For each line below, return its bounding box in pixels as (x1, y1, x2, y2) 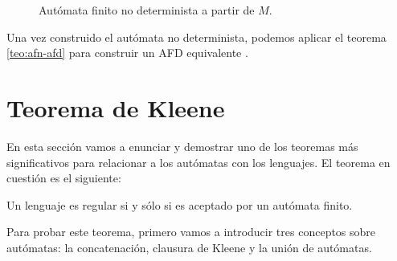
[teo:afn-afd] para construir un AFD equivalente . (6, 44, 248, 61)
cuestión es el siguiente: (6, 169, 121, 186)
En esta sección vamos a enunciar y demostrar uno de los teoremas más (6, 137, 358, 154)
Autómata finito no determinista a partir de (39, 2, 255, 18)
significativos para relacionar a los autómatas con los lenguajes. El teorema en (6, 153, 391, 170)
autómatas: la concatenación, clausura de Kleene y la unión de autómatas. (6, 239, 372, 255)
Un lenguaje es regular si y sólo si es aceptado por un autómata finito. (6, 196, 353, 213)
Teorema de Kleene (6, 91, 225, 124)
